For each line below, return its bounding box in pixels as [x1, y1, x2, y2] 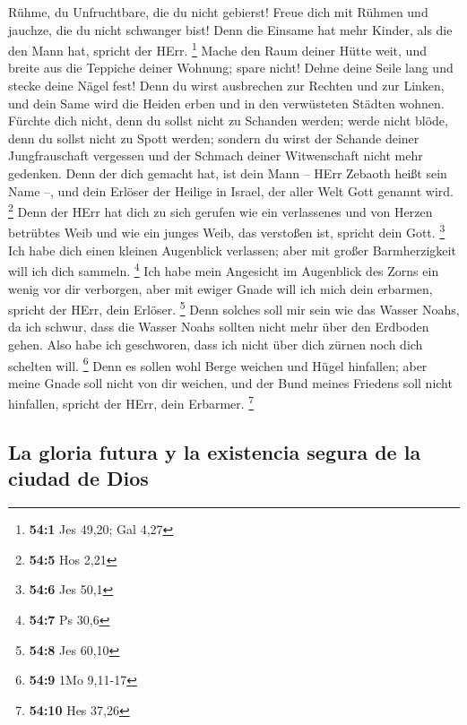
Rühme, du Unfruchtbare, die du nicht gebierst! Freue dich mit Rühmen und [8, 3, 428, 21]
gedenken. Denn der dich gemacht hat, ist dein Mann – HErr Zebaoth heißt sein [8, 164, 447, 182]
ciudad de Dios [8, 464, 149, 492]
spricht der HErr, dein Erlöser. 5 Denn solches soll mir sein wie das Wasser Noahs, [8, 298, 460, 318]
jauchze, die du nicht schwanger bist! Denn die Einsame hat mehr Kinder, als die [8, 20, 453, 39]
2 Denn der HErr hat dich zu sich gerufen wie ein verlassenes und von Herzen [8, 200, 433, 220]
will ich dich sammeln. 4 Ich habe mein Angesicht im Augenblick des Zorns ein [8, 259, 439, 280]
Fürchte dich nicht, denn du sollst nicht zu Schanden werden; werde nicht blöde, [8, 111, 448, 130]
